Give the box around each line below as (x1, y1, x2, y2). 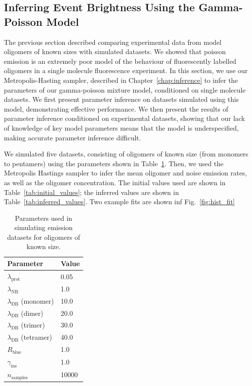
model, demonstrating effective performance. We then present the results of (4, 103, 228, 114)
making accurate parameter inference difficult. (4, 132, 141, 142)
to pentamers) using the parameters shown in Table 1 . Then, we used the (4, 158, 224, 168)
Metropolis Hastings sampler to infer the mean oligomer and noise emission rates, (4, 168, 247, 178)
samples (11, 375, 28, 380)
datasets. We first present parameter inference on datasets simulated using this (4, 94, 239, 104)
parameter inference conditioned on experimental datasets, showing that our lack (4, 113, 245, 123)
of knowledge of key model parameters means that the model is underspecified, (4, 122, 239, 133)
